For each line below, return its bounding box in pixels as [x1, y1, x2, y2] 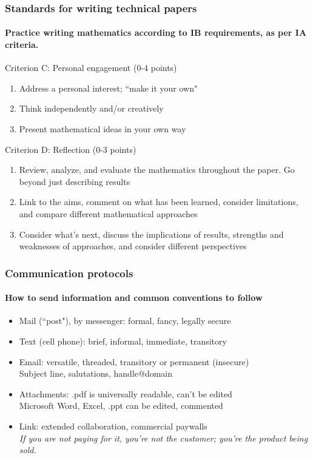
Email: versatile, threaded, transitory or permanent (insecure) [19, 355, 249, 368]
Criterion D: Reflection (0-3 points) [5, 143, 136, 155]
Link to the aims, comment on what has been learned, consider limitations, [19, 195, 298, 208]
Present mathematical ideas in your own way [19, 123, 186, 135]
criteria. [5, 38, 39, 51]
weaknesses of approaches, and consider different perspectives [19, 240, 247, 252]
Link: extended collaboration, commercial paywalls [19, 419, 207, 432]
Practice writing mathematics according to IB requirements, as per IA [5, 26, 307, 39]
